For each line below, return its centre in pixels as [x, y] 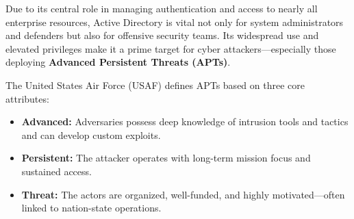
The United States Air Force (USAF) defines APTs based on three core [155, 85]
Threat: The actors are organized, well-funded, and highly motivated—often [183, 194]
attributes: [27, 98]
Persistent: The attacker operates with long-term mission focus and [166, 158]
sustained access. [56, 171]
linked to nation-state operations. [91, 208]
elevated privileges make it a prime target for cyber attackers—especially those [171, 48]
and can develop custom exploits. [91, 134]
